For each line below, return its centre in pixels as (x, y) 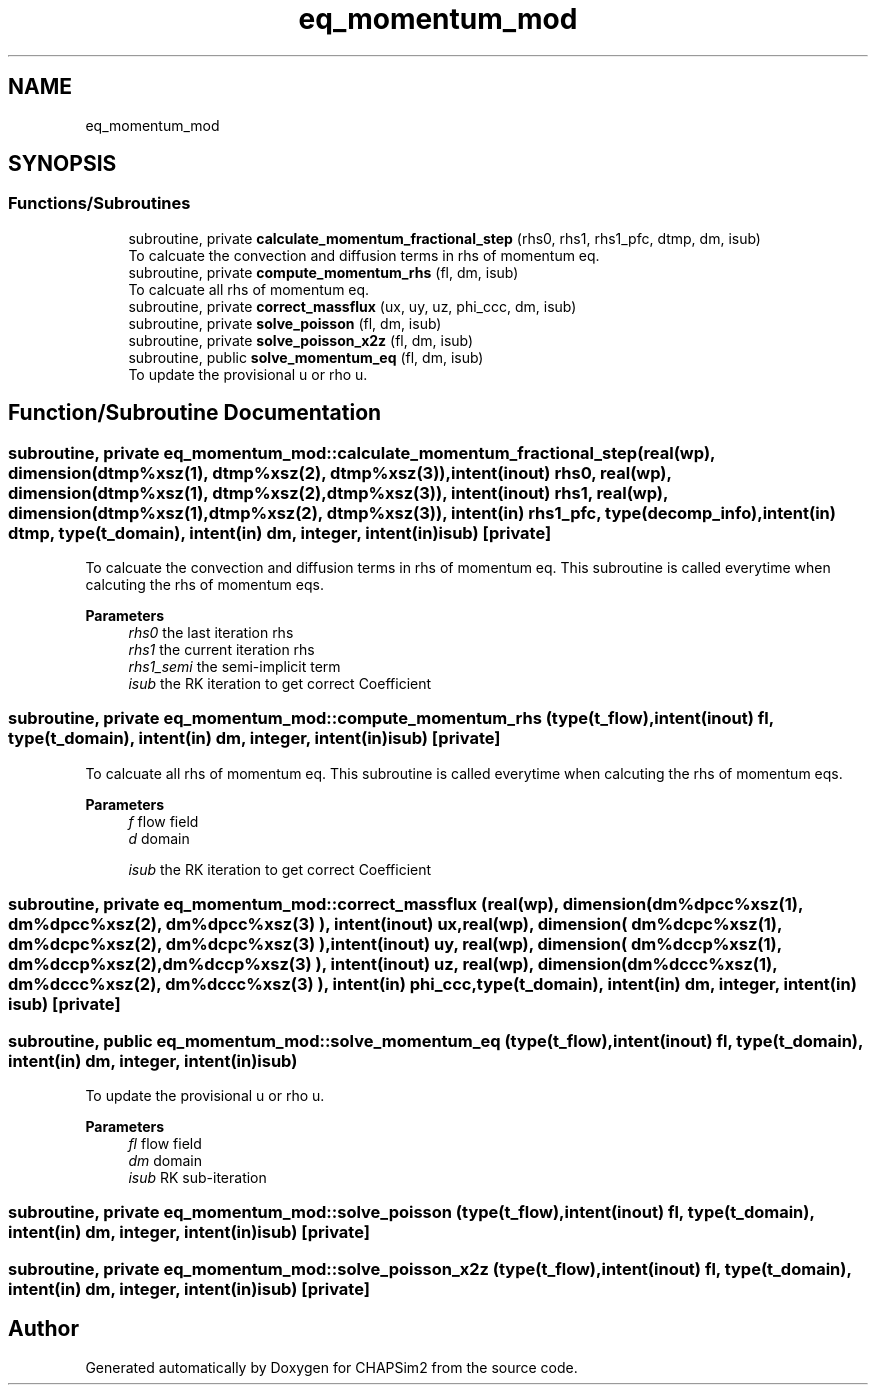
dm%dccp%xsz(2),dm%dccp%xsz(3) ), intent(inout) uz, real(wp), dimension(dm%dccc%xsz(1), (393, 964)
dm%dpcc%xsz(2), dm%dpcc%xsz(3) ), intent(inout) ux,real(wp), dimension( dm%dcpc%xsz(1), (395, 924)
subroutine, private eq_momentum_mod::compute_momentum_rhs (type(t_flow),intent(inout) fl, (391, 718)
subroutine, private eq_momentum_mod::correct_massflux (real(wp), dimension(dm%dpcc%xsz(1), (405, 904)
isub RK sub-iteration (197, 1177)
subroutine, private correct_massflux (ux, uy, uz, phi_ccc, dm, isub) (352, 306)
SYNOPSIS (62, 164)
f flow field (163, 821)
